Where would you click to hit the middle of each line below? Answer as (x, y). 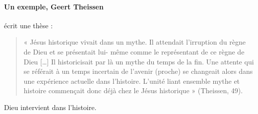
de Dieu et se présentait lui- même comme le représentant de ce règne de (134, 51)
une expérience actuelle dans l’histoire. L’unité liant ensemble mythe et (132, 81)
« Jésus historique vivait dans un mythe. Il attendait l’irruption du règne (134, 42)
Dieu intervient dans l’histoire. (50, 107)
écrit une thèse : (29, 25)
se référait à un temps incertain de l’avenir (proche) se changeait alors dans (138, 71)
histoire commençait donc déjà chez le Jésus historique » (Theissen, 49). (133, 90)
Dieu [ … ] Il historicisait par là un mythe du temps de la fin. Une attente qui (139, 61)
